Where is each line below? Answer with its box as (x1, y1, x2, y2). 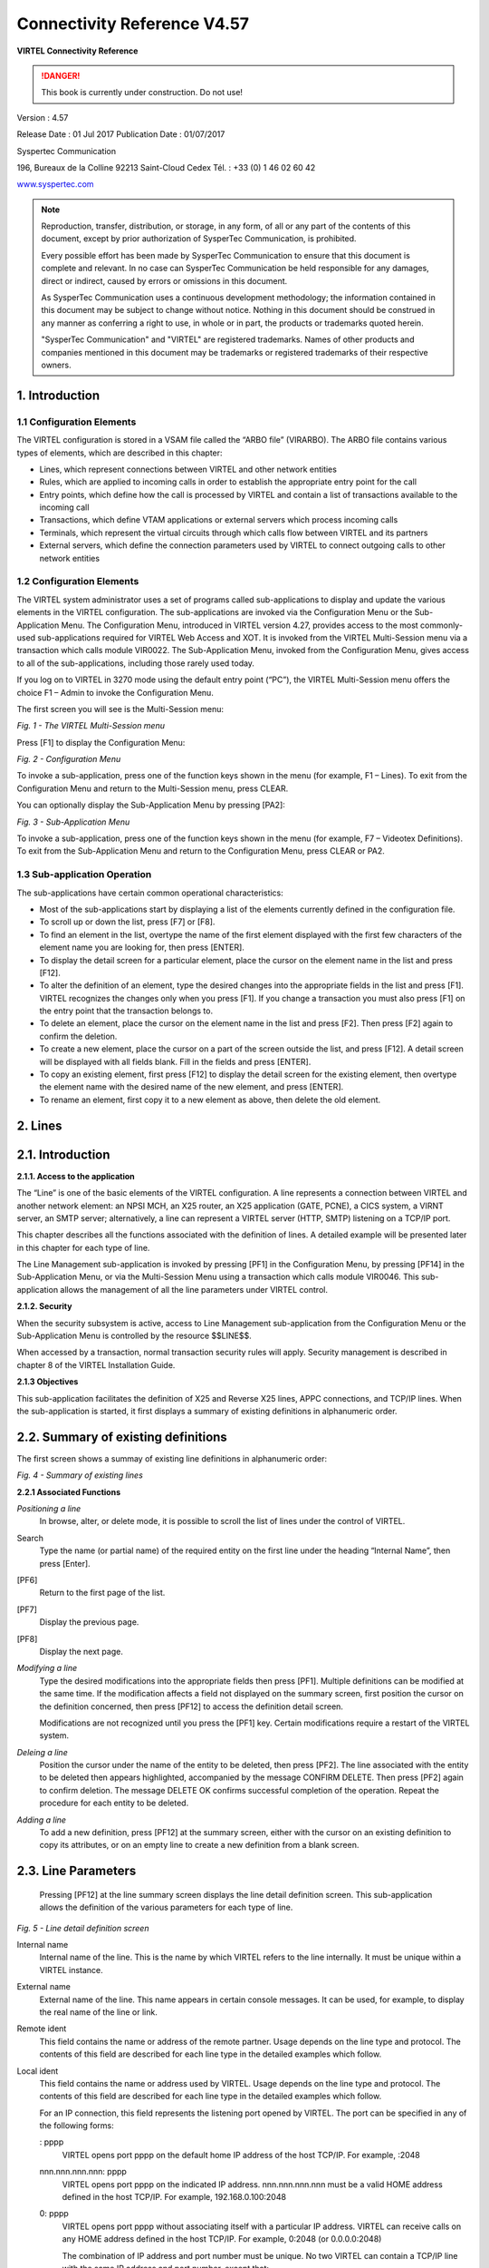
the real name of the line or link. (39, 2006, 158, 2018)
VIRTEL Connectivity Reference (16, 45, 139, 56)
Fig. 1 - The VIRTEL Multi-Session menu (16, 720, 165, 731)
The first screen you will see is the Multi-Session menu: (16, 703, 225, 714)
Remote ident (16, 2023, 67, 2034)
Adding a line (16, 1814, 67, 1825)
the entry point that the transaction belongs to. (39, 1005, 213, 1016)
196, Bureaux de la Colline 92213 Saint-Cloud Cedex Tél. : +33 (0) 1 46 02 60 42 (16, 161, 316, 172)
